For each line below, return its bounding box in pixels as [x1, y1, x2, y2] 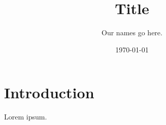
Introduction [4, 82, 94, 103]
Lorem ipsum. [4, 111, 47, 122]
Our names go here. [102, 27, 162, 38]
